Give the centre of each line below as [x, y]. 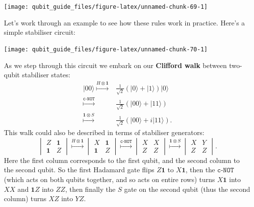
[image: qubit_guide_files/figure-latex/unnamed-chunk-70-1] [106, 49]
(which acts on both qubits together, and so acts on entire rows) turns [110, 179]
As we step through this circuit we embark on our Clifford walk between [115, 65]
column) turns [25, 198]
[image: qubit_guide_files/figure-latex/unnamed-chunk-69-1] [106, 7]
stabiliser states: [46, 75]
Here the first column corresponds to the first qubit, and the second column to [122, 160]
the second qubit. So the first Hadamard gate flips [79, 170]
